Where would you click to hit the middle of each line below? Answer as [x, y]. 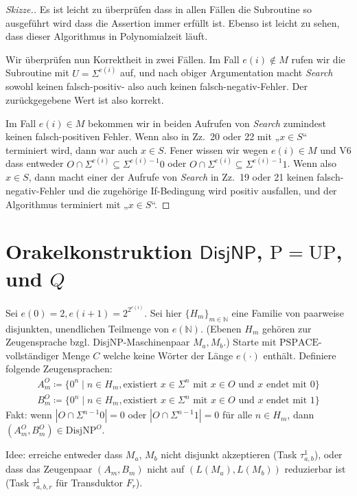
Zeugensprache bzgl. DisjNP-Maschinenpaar [98, 342]
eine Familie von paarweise [288, 312]
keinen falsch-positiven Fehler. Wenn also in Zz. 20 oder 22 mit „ [143, 136]
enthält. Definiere [300, 355]
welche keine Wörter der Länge [168, 355]
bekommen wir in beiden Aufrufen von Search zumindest [207, 123]
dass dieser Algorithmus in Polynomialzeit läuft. [107, 36]
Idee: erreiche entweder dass [64, 454]
